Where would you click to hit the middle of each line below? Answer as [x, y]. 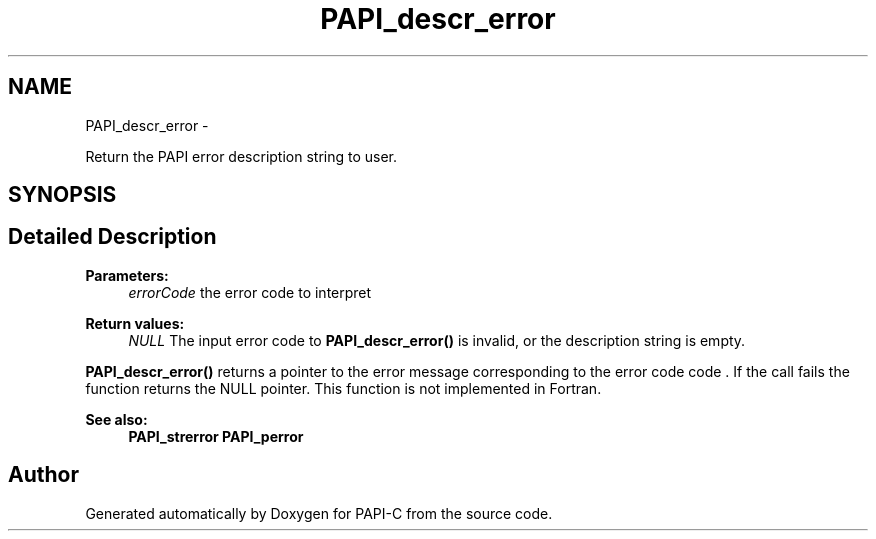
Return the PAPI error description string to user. [241, 156]
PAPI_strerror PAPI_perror [216, 436]
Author [43, 475]
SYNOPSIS [62, 195]
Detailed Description [112, 237]
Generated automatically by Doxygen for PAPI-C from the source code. [319, 513]
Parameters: [127, 275]
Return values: [135, 323]
